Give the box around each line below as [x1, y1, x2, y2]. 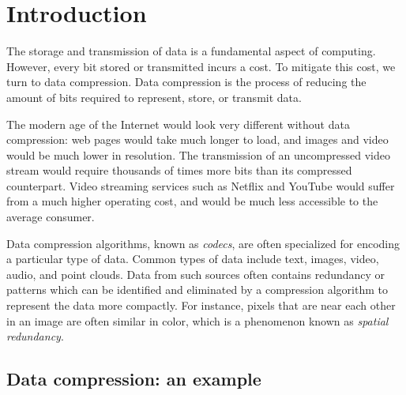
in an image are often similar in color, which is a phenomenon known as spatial [6, 312, 389, 329]
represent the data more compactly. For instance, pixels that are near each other [6, 297, 396, 314]
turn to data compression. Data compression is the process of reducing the [6, 73, 367, 90]
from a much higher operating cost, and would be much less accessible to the [6, 193, 378, 209]
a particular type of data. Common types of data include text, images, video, [6, 250, 379, 267]
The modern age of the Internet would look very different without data [6, 115, 350, 132]
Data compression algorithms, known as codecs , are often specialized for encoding [6, 235, 400, 251]
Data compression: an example [6, 367, 261, 391]
